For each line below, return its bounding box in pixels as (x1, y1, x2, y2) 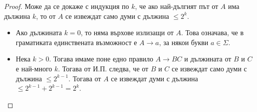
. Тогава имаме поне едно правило (49, 54, 154, 64)
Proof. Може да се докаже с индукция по (4, 1, 129, 11)
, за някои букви (159, 37, 209, 47)
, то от (36, 10, 56, 21)
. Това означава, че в (181, 27, 244, 38)
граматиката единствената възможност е (15, 37, 137, 47)
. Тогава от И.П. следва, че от (58, 63, 149, 73)
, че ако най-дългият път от (135, 1, 219, 11)
